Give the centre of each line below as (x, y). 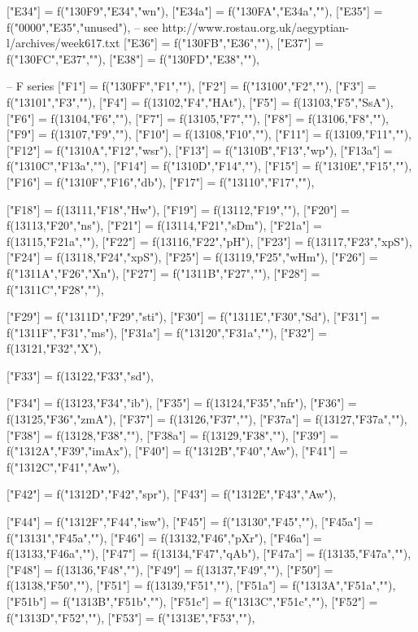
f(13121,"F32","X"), (54, 348)
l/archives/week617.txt (63, 43)
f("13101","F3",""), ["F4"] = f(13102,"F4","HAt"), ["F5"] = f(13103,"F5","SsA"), (200, 101)
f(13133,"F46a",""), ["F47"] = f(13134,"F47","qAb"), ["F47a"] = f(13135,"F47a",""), (209, 553)
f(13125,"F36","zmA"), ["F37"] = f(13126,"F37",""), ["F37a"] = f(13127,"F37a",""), (207, 419)
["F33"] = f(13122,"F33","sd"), (80, 375)
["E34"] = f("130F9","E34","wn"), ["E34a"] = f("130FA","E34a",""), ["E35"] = (195, 11)
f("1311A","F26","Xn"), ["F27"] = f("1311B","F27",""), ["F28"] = (163, 272)
